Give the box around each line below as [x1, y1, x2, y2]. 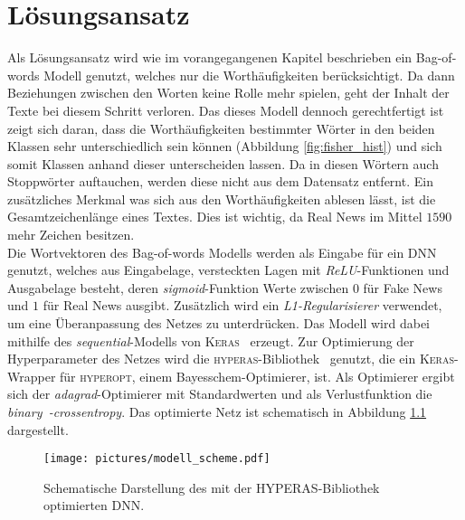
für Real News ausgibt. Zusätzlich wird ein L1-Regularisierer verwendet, [43, 296, 442, 315]
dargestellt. [7, 420, 69, 439]
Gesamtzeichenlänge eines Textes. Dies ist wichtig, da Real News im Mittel [7, 207, 422, 226]
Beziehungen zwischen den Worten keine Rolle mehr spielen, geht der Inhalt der [7, 83, 450, 102]
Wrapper [7, 366, 56, 385]
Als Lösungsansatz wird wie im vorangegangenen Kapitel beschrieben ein [7, 48, 413, 67]
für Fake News [363, 278, 442, 297]
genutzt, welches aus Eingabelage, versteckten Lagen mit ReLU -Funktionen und [7, 260, 450, 279]
